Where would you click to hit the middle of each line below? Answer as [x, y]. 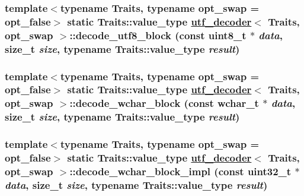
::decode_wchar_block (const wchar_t [164, 103]
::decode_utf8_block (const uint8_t [158, 35]
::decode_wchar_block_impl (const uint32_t [180, 171]
